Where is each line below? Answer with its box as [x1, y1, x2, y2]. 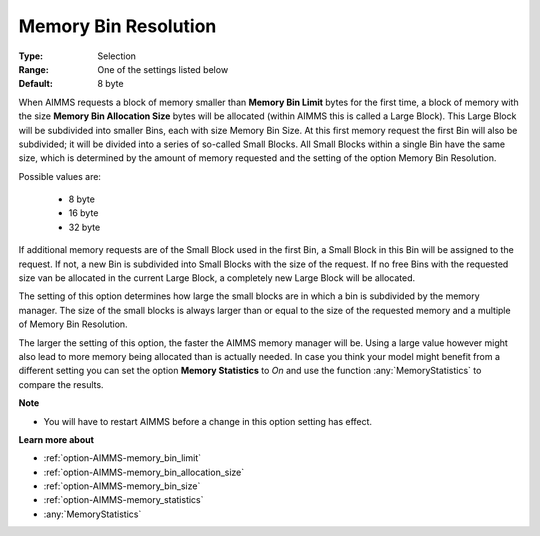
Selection [97, 50, 137, 62]
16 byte [68, 207, 99, 219]
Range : [18, 63, 49, 75]
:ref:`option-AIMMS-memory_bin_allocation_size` [43, 466, 245, 478]
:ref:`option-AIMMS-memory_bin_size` [43, 480, 201, 492]
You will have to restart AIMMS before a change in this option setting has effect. [43, 415, 373, 427]
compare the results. [18, 378, 104, 390]
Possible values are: [18, 170, 102, 182]
